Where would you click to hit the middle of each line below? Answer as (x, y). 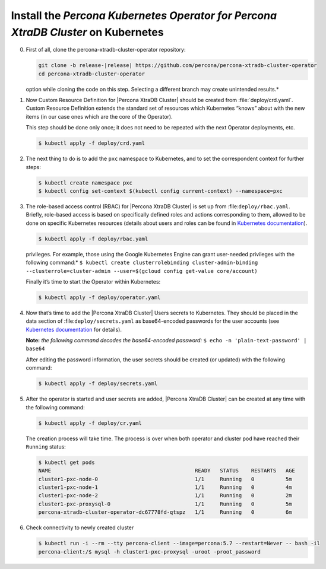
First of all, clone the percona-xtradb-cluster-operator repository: (106, 50)
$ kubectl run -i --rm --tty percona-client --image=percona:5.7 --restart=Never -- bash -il (179, 543)
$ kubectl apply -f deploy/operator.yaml (99, 297)
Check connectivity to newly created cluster (80, 527)
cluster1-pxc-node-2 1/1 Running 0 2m (165, 496)
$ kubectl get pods (67, 462)
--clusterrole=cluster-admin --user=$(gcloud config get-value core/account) (142, 271)
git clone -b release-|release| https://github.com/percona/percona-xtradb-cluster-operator (178, 66)
